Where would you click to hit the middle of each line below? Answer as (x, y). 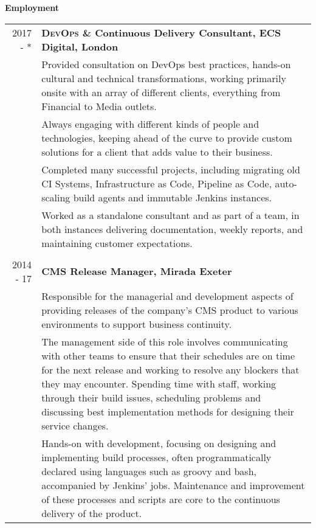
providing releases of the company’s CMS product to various (170, 310)
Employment (32, 7)
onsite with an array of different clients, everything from (161, 92)
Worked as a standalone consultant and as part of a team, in (170, 215)
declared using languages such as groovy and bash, (149, 471)
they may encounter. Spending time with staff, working (159, 383)
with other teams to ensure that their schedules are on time (168, 355)
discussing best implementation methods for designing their (168, 411)
